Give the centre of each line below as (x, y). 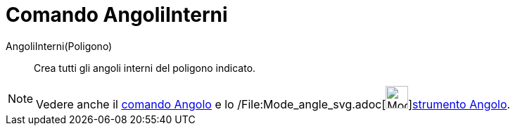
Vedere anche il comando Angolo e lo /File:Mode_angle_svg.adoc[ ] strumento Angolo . (273, 104)
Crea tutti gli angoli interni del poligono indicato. (145, 68)
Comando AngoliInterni (117, 15)
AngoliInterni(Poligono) (59, 46)
